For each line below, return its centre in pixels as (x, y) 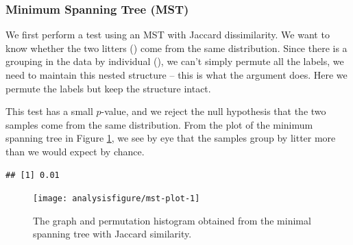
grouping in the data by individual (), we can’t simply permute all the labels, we (175, 61)
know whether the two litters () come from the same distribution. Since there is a (176, 48)
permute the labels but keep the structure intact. (108, 88)
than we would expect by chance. (75, 151)
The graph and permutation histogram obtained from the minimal (172, 220)
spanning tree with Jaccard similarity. (112, 234)
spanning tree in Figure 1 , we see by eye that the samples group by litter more (171, 138)
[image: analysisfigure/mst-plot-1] (117, 199)
